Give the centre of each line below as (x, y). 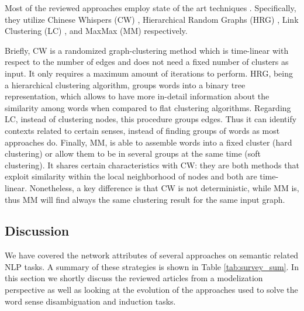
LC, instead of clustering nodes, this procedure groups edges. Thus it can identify (151, 119)
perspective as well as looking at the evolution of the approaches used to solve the (151, 290)
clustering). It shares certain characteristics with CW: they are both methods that (152, 165)
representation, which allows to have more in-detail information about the (137, 96)
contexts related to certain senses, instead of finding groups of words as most (142, 130)
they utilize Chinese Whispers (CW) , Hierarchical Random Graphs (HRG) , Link (152, 19)
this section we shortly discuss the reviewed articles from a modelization (134, 278)
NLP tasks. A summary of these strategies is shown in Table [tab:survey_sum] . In (152, 266)
